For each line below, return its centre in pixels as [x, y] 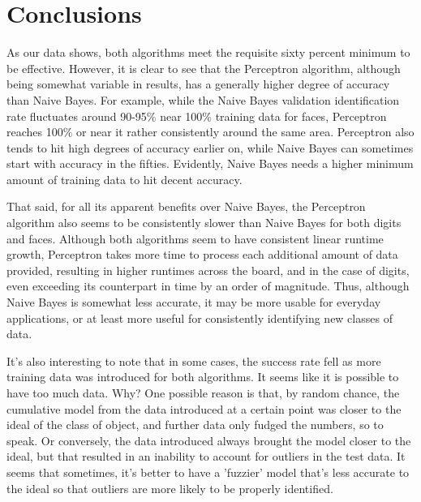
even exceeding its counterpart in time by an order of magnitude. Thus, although [208, 286]
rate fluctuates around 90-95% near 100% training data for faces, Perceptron [197, 116]
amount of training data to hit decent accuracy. [125, 179]
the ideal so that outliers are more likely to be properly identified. [170, 488]
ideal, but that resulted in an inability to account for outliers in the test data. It [206, 456]
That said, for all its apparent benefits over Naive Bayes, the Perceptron [186, 206]
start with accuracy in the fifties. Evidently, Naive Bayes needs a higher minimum [210, 163]
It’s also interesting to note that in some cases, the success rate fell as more [194, 360]
